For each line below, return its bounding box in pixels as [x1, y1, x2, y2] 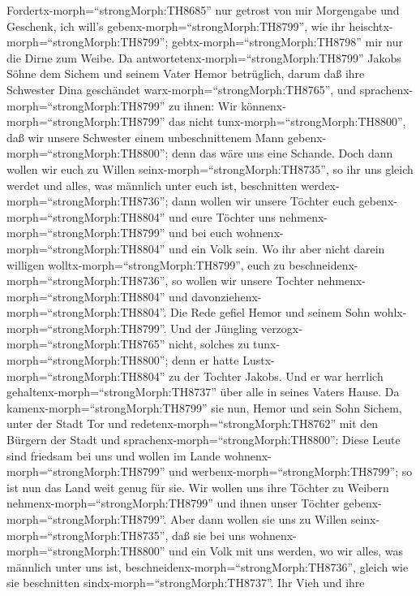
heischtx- [349, 17, 393, 34]
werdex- [301, 176, 340, 193]
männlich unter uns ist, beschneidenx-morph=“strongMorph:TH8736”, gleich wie [6, 558, 409, 575]
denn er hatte [172, 352, 239, 369]
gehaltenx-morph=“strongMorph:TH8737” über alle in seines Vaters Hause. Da [6, 383, 400, 400]
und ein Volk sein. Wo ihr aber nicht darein [169, 240, 385, 257]
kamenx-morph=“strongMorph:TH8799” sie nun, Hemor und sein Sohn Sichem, [6, 399, 402, 416]
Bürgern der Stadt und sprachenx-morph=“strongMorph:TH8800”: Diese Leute [6, 431, 401, 448]
